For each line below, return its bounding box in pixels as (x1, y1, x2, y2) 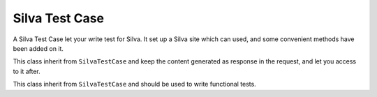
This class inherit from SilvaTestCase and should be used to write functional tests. (13, 80, 256, 89)
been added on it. (13, 44, 64, 52)
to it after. (13, 67, 41, 75)
